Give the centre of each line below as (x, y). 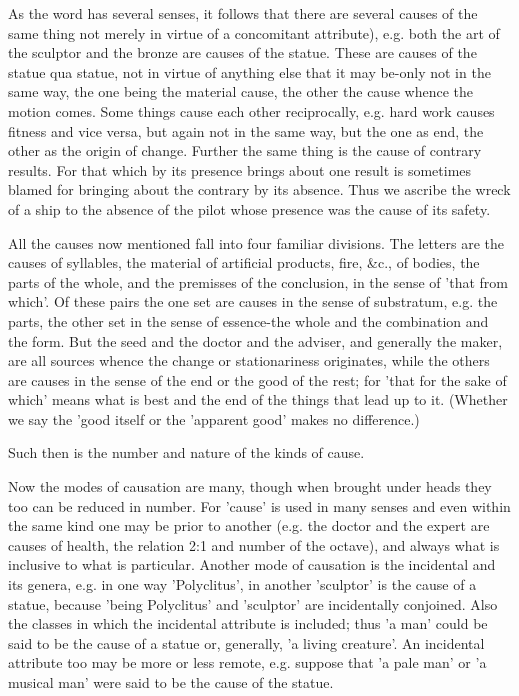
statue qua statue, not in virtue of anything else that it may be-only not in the (249, 71)
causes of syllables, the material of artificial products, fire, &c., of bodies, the (244, 262)
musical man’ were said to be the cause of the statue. (171, 682)
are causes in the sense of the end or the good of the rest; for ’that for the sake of (257, 379)
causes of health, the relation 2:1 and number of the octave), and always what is (254, 544)
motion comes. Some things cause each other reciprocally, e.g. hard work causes (251, 110)
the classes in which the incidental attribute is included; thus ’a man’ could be (248, 623)
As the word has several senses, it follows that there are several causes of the (243, 13)
